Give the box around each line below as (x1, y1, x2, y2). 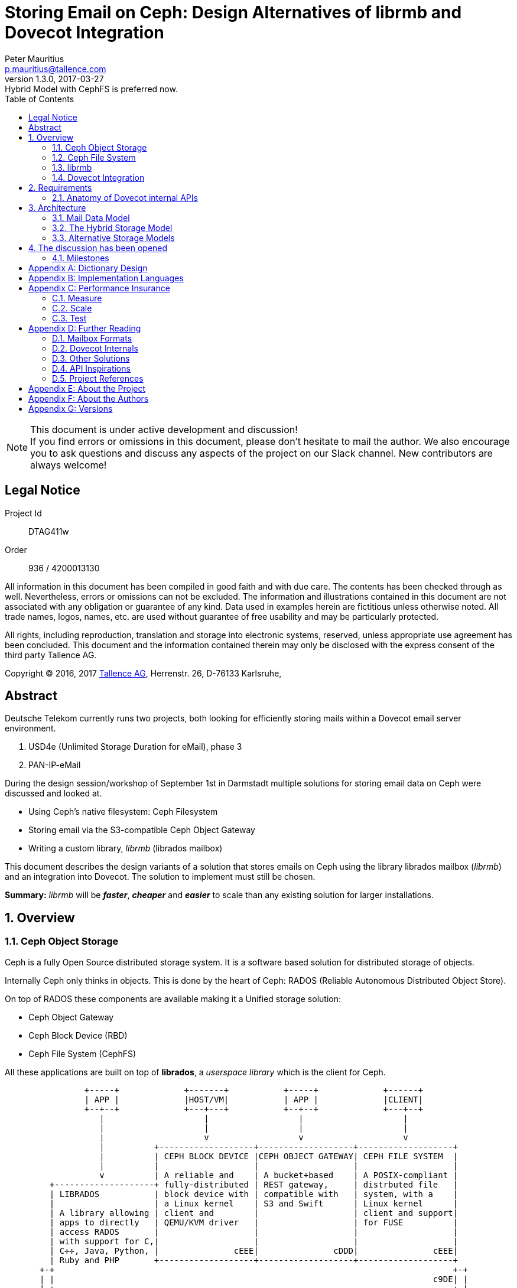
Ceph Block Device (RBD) (28, 1030, 128, 1040)
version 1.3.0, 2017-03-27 (5, 73, 104, 84)
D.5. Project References (52, 373, 144, 383)
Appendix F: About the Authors (28, 393, 149, 404)
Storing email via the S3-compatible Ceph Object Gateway (28, 825, 255, 835)
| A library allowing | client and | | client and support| (49, 1208, 459, 1218)
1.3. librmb (52, 162, 92, 173)
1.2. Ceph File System (52, 152, 136, 162)
